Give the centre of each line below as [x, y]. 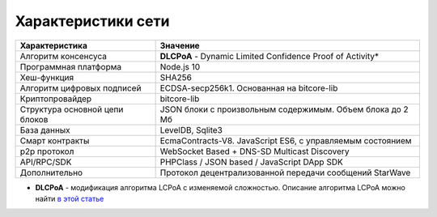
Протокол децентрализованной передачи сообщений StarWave [285, 172]
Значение [180, 45]
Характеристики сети [92, 21]
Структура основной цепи [72, 109]
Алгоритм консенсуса [64, 56]
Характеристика [54, 45]
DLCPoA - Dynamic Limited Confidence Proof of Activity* [269, 56]
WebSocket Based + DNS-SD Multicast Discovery [255, 151]
